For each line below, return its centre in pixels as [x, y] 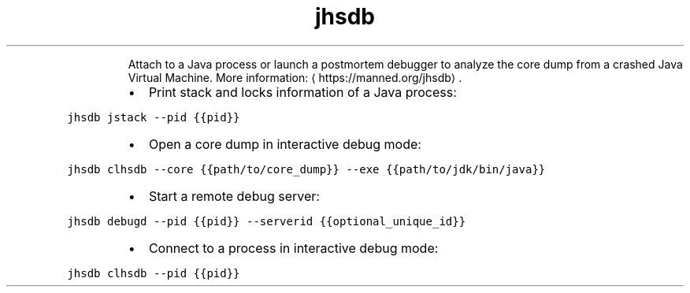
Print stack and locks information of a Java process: [302, 92]
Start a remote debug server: [234, 196]
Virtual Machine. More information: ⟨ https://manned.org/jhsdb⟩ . [295, 77]
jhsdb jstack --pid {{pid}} [154, 117]
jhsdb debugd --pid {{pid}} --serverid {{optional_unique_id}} [267, 221]
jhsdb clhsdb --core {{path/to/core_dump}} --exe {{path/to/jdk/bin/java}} [306, 169]
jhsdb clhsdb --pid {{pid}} [154, 273]
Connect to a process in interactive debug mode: [293, 248]
